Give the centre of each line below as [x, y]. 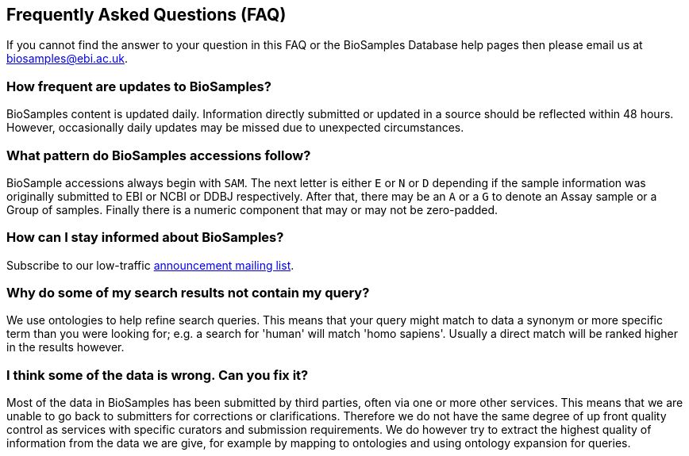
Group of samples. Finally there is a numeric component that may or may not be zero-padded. [252, 209]
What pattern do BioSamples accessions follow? [159, 155]
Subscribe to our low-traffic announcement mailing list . [150, 265]
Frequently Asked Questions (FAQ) [146, 15]
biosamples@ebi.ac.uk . [67, 59]
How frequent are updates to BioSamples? [139, 86]
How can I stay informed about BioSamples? [145, 238]
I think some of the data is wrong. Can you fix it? [158, 375]
